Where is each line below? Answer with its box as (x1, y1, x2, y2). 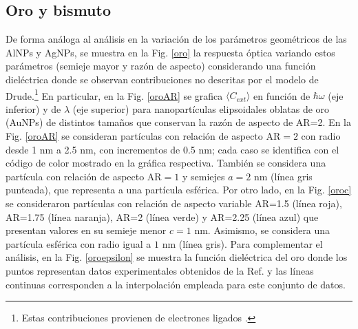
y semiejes (182, 169, 225, 183)
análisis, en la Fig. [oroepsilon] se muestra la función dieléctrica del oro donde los (6, 250, 348, 264)
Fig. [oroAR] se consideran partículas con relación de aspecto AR (6, 129, 281, 143)
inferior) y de (6, 101, 61, 116)
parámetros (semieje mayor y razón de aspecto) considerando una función (6, 59, 316, 73)
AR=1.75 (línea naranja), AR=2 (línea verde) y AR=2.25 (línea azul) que (6, 209, 319, 224)
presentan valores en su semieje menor (6, 223, 167, 237)
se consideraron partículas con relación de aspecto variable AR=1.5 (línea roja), (6, 195, 342, 210)
